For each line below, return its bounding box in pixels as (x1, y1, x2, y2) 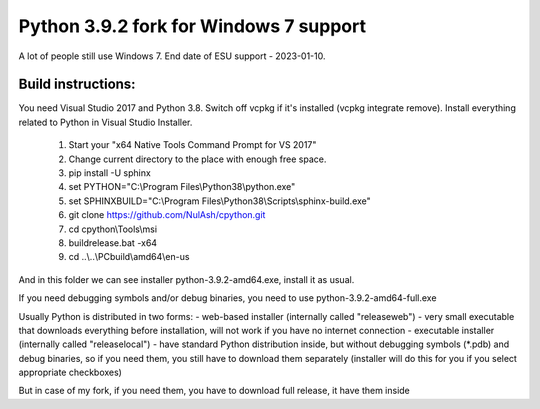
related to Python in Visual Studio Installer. (18, 116, 193, 128)
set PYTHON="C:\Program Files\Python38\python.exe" (68, 181, 296, 193)
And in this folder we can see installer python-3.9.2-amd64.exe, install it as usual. (18, 273, 355, 285)
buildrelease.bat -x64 (68, 236, 158, 249)
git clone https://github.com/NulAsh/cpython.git (68, 209, 266, 221)
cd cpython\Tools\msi (68, 223, 158, 235)
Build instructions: (18, 76, 136, 93)
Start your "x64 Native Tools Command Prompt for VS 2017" (68, 139, 317, 151)
